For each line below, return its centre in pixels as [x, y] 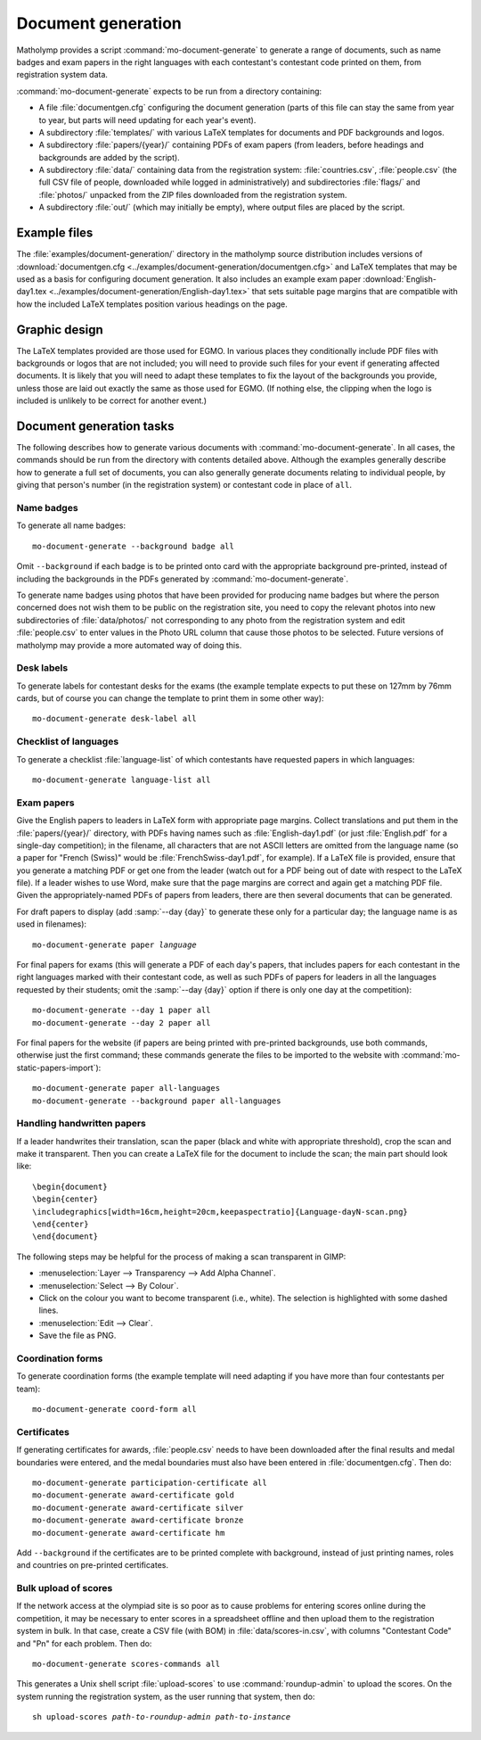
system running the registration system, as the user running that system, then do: [166, 1696]
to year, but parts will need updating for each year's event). [147, 120]
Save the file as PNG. [77, 1336]
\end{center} [61, 1225]
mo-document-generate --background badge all [134, 546]
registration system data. [62, 75]
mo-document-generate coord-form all [115, 1410]
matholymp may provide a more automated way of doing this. [129, 645]
